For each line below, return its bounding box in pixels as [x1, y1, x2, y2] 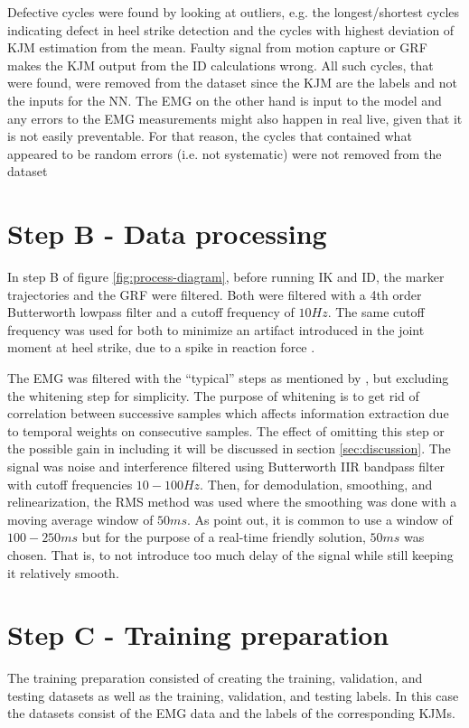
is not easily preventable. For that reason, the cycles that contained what [7, 126, 412, 145]
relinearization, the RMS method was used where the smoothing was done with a [7, 492, 457, 511]
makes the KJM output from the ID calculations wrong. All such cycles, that [7, 55, 434, 74]
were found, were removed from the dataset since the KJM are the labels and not [7, 73, 457, 92]
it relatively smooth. [7, 563, 119, 582]
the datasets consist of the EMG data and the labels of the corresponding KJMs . [7, 704, 455, 723]
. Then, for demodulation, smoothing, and [200, 474, 433, 493]
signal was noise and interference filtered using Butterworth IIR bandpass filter [7, 457, 446, 475]
